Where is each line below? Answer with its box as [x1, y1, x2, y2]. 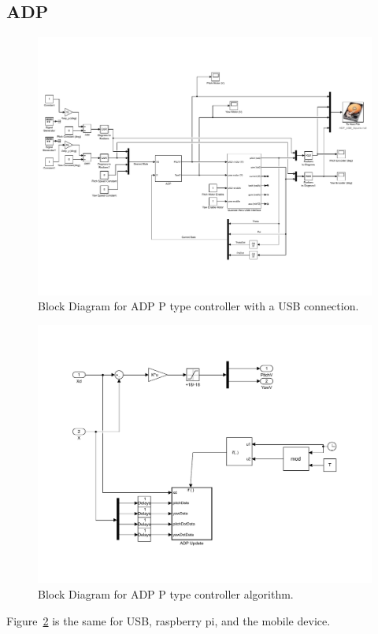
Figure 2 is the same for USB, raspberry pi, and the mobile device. [6, 612, 331, 628]
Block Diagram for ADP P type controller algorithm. [38, 586, 294, 602]
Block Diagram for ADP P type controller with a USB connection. [38, 298, 359, 314]
